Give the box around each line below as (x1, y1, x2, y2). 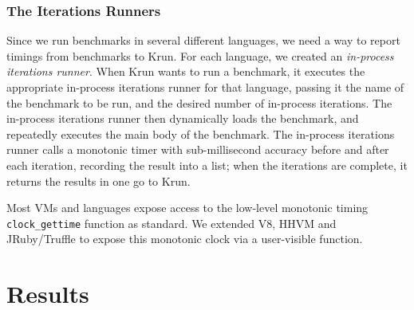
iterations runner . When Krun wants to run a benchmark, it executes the (6, 63, 365, 80)
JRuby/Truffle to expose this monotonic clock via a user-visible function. (6, 230, 363, 247)
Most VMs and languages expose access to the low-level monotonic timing (6, 199, 369, 216)
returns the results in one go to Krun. (6, 172, 191, 189)
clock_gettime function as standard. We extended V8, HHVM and (6, 214, 337, 231)
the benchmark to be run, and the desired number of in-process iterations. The (6, 94, 392, 111)
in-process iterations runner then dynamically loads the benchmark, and (6, 110, 359, 127)
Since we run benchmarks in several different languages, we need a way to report (6, 32, 400, 49)
